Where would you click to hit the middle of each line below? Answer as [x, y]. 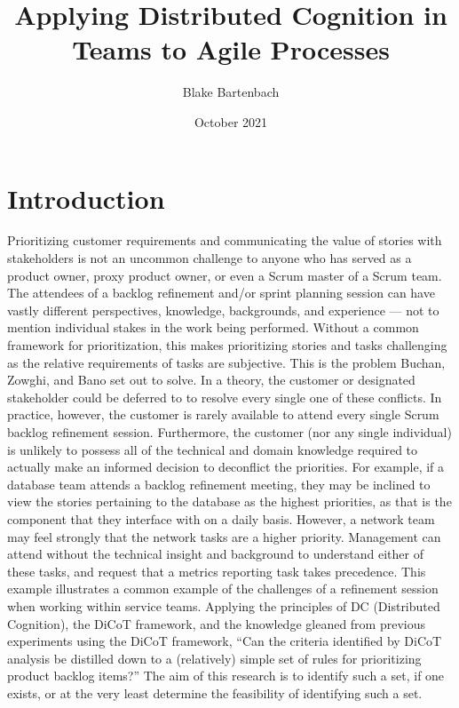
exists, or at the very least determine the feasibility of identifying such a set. [215, 692]
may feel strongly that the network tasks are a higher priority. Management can [224, 536]
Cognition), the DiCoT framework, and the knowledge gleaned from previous [217, 623]
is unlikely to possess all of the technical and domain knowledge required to [213, 449]
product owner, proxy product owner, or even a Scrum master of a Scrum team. [225, 275]
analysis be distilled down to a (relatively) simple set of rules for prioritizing [214, 658]
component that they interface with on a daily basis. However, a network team [221, 518]
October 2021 [231, 121]
